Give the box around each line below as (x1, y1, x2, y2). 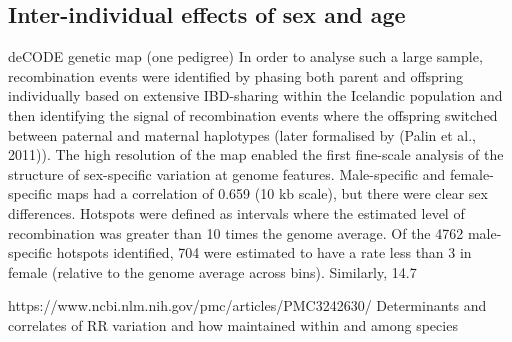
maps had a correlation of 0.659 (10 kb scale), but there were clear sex (56, 183, 488, 204)
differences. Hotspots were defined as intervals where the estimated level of (8, 202, 465, 223)
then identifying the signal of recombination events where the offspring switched (8, 104, 498, 125)
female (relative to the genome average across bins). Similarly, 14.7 (8, 261, 417, 282)
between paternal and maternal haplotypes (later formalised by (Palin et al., (8, 124, 476, 145)
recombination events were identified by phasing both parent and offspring (8, 65, 464, 86)
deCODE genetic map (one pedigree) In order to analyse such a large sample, (8, 46, 483, 67)
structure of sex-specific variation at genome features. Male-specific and (8, 163, 446, 184)
